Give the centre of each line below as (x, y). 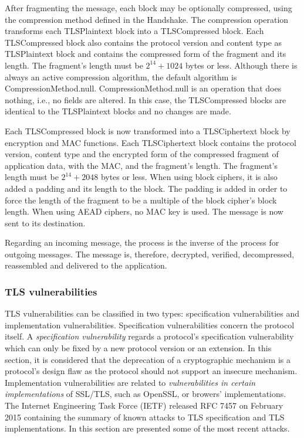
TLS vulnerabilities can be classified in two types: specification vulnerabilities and (152, 313)
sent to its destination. (45, 223)
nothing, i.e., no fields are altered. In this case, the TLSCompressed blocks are (146, 99)
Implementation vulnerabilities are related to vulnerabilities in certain (130, 382)
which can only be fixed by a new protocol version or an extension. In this (138, 348)
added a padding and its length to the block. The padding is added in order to (146, 188)
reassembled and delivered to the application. (86, 265)
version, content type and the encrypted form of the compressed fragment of (142, 154)
